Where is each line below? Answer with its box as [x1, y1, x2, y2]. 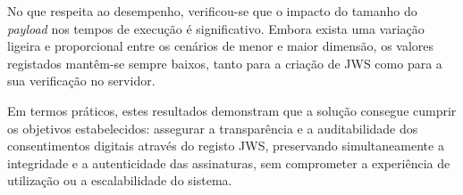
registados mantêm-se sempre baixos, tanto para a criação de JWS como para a [7, 53, 442, 72]
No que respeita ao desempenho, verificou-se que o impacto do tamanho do [7, 2, 417, 20]
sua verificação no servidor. [7, 71, 156, 90]
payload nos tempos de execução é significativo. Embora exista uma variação [7, 19, 425, 37]
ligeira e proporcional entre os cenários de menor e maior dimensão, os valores [7, 37, 434, 55]
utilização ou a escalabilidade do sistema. [7, 171, 232, 190]
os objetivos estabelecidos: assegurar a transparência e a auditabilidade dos [7, 118, 418, 137]
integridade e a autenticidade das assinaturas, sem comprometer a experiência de [7, 153, 450, 172]
